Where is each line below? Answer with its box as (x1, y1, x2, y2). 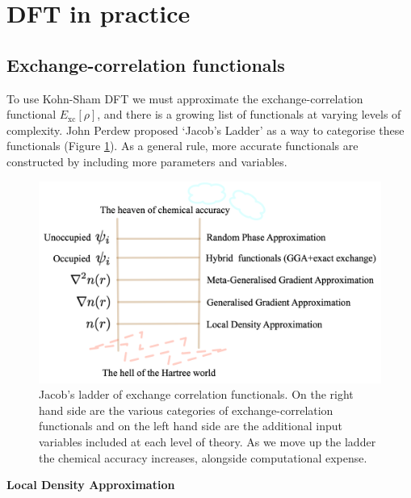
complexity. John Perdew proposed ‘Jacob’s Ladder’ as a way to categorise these (6, 121, 405, 138)
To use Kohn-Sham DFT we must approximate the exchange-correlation (6, 90, 363, 107)
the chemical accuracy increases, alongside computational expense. (39, 449, 367, 466)
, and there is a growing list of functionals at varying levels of (97, 106, 401, 123)
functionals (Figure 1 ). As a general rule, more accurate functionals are (6, 137, 359, 154)
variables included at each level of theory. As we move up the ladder (39, 433, 376, 450)
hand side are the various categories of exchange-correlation (39, 401, 333, 418)
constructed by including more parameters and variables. (6, 153, 287, 169)
